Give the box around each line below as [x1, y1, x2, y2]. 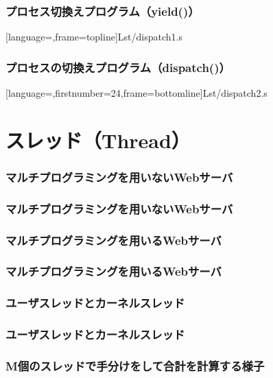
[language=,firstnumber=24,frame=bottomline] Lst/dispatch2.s [5, 86, 268, 100]
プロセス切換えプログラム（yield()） [5, 2, 200, 19]
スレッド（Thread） [5, 126, 191, 154]
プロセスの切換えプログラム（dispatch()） [5, 58, 230, 75]
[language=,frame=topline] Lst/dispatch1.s [5, 29, 182, 44]
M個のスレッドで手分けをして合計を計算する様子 [5, 357, 265, 374]
